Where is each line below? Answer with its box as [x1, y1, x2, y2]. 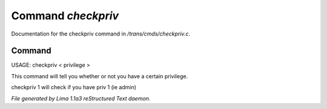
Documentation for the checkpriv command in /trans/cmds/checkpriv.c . [11, 30, 191, 37]
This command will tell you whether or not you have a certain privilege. [11, 72, 188, 79]
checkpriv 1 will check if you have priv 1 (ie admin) [11, 84, 136, 91]
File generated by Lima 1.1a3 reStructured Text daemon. [11, 95, 151, 102]
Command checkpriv [11, 9, 119, 22]
